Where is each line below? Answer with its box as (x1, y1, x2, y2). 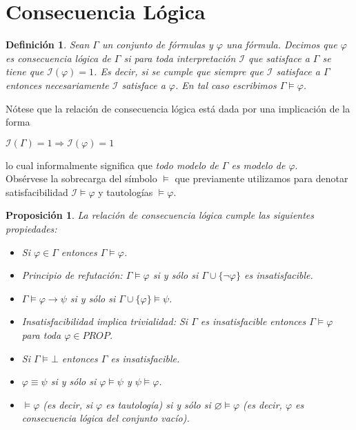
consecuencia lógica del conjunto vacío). (21, 411, 190, 425)
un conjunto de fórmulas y (101, 37, 213, 52)
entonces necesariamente (6, 77, 109, 92)
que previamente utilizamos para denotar (175, 171, 348, 186)
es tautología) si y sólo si (106, 397, 211, 411)
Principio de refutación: (21, 268, 123, 282)
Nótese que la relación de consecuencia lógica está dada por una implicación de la (6, 101, 350, 115)
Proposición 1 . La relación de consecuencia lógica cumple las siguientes (6, 208, 315, 222)
